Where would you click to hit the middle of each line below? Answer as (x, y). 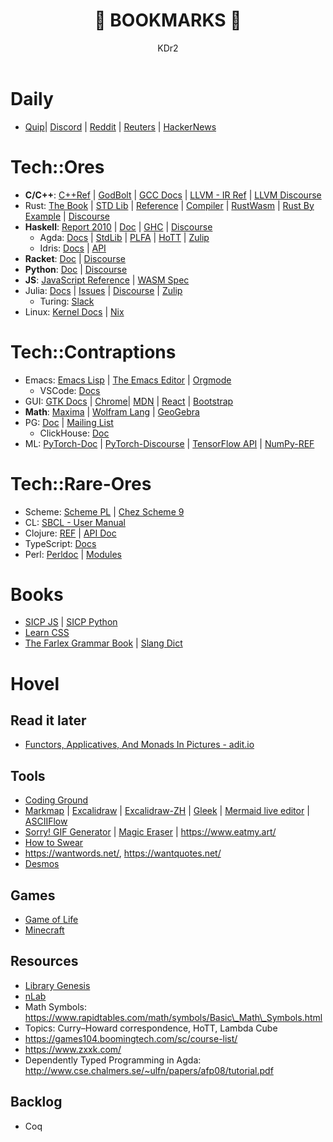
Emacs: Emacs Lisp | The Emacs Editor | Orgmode (128, 380)
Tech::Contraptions (93, 351)
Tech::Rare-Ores (81, 483)
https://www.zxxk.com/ (73, 1049)
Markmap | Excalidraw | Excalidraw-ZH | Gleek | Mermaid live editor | (167, 811)
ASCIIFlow (46, 821)
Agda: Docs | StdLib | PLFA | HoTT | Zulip (124, 237)
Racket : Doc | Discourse (75, 258)
